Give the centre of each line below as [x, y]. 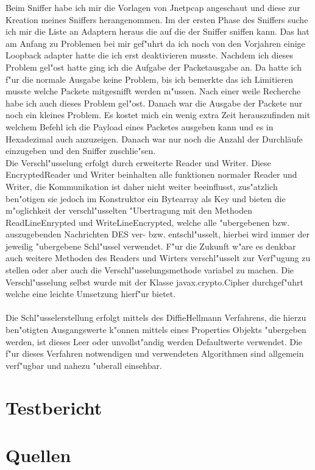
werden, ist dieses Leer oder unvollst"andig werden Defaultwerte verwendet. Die [154, 341]
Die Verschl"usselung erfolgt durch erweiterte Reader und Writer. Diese [138, 162]
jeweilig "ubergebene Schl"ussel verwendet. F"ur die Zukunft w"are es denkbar [151, 246]
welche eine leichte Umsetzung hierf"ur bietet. [91, 294]
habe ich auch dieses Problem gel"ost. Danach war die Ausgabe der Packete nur [154, 103]
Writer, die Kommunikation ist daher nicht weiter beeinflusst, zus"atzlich [142, 186]
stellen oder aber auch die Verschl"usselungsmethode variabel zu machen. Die [150, 270]
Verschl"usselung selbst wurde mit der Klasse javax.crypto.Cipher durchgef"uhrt [154, 282]
